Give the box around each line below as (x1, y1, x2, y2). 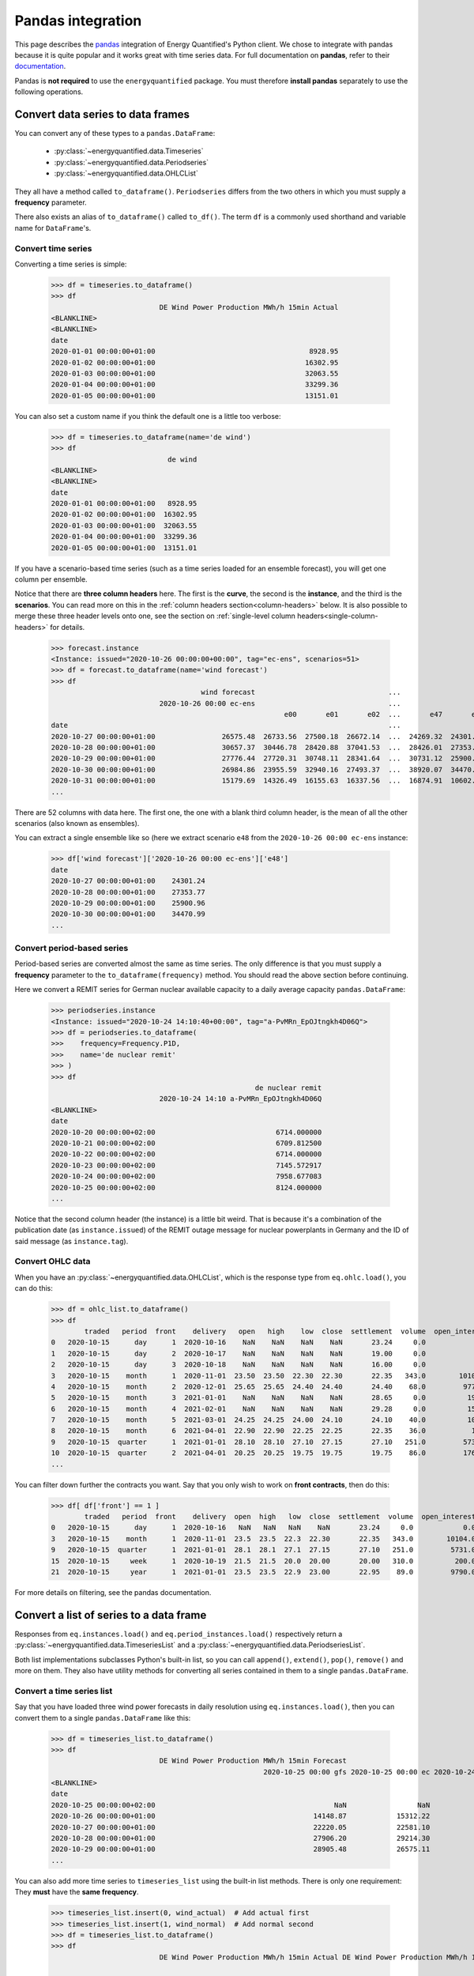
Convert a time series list (14, 1685, 113, 1696)
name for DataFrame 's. (14, 223, 92, 232)
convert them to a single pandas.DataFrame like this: (14, 1713, 191, 1722)
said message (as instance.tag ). (14, 1236, 129, 1246)
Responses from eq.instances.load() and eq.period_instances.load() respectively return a (14, 1629, 343, 1638)
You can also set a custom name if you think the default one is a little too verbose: (14, 411, 281, 420)
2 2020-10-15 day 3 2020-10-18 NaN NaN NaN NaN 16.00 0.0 (51, 1360, 427, 1369)
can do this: (14, 1284, 53, 1293)
